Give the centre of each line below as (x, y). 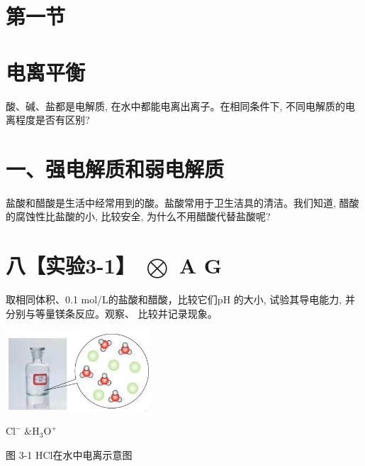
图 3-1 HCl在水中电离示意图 (69, 454)
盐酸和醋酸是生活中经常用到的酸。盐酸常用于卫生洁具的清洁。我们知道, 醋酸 (182, 202)
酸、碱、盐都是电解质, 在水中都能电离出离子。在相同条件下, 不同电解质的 (176, 105)
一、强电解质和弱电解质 (115, 168)
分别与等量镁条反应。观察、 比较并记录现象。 (112, 313)
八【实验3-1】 (71, 265)
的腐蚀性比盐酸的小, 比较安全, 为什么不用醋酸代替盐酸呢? (138, 216)
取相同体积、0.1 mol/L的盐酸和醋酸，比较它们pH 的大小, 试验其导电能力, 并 (180, 299)
